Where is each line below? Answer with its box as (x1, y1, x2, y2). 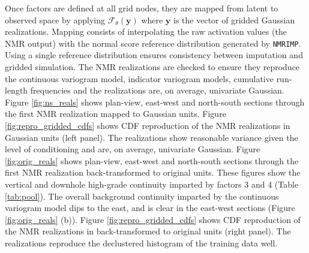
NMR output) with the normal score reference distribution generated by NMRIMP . (5, 37, 301, 49)
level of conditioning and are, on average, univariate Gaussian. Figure (5, 143, 260, 155)
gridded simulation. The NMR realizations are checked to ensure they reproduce (5, 61, 300, 73)
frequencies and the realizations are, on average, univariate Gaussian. (30, 84, 284, 97)
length (5, 84, 28, 97)
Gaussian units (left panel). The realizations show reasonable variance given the (5, 131, 298, 143)
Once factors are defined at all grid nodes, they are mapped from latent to (5, 2, 278, 14)
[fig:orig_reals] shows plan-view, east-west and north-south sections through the (5, 154, 299, 167)
